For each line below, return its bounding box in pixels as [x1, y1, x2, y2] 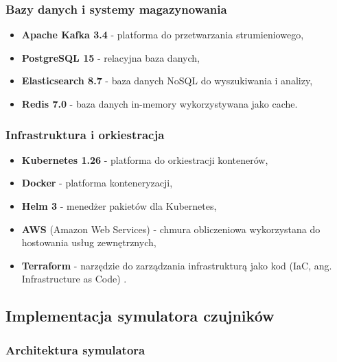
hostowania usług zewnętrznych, [21, 235, 156, 250]
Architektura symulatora [5, 341, 146, 358]
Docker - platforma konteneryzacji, [21, 176, 173, 190]
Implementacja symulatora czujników [5, 305, 275, 326]
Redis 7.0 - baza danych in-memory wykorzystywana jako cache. [21, 97, 298, 110]
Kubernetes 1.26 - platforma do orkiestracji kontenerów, [21, 152, 268, 167]
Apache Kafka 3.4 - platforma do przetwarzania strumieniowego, [21, 27, 304, 42]
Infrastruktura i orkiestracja [5, 125, 165, 143]
